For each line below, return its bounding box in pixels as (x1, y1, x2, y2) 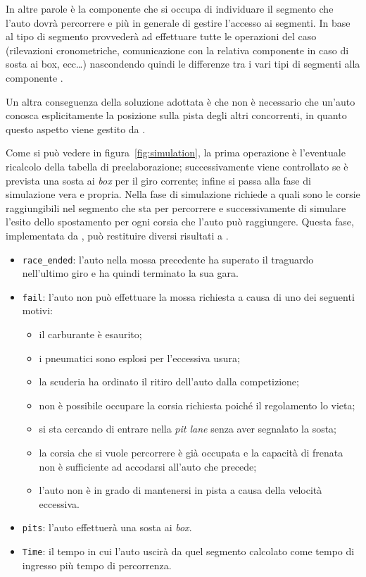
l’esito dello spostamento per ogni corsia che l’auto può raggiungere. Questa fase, (6, 214, 354, 229)
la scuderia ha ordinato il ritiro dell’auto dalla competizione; (39, 374, 299, 389)
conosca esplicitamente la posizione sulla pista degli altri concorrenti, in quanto (6, 108, 347, 123)
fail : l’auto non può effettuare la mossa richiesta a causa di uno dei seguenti (22, 289, 355, 304)
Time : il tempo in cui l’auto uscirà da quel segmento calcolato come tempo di (22, 544, 355, 558)
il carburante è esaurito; (39, 327, 142, 341)
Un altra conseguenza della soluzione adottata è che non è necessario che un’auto (6, 94, 355, 108)
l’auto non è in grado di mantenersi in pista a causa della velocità (39, 483, 322, 497)
